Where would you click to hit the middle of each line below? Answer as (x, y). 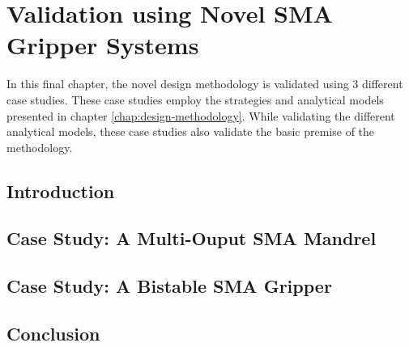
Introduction (61, 190)
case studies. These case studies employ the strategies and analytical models (195, 99)
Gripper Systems (103, 45)
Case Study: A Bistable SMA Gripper (169, 286)
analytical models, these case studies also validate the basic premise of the (191, 131)
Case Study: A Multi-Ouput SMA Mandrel (192, 238)
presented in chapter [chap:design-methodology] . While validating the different (201, 115)
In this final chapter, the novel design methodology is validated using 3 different (205, 84)
